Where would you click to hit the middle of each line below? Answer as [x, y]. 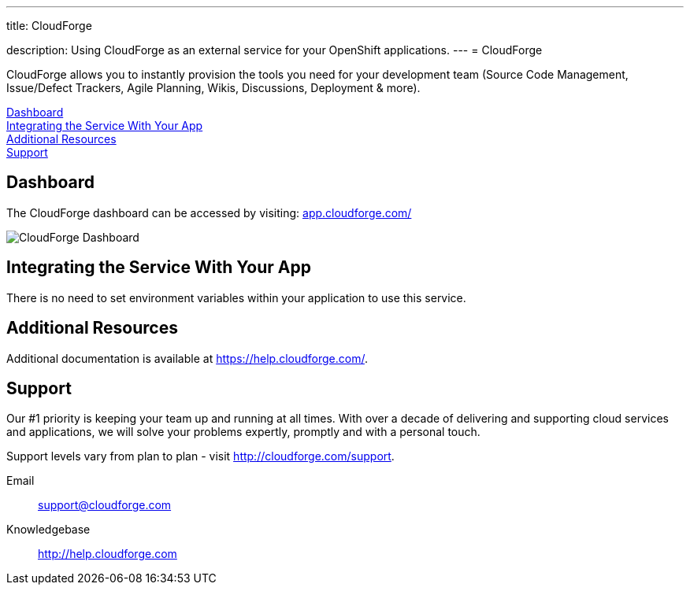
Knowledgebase [48, 530]
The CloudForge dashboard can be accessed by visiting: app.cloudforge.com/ [209, 212]
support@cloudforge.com [105, 505]
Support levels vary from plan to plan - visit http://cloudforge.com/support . [200, 456]
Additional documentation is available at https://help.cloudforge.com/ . [187, 358]
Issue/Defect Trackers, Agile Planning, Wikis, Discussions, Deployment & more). [213, 88]
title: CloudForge [49, 26]
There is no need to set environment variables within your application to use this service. [236, 297]
